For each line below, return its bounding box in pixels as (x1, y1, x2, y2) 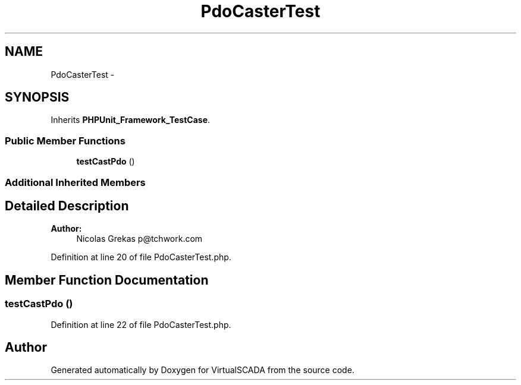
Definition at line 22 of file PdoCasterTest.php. (51, 319, 231, 330)
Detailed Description (5, 198, 129, 213)
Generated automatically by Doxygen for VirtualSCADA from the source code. (51, 365, 354, 375)
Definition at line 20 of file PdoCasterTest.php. (51, 252, 231, 263)
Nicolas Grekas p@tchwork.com (76, 233, 203, 244)
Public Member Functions (5, 134, 125, 147)
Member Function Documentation (5, 272, 209, 288)
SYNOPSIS (5, 90, 70, 105)
